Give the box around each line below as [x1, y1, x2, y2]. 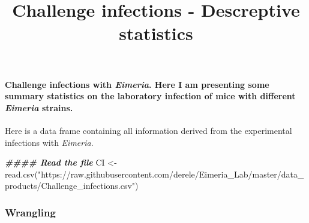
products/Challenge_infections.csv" [5, 179, 136, 192]
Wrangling [5, 204, 56, 219]
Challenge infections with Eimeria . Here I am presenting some [5, 78, 269, 90]
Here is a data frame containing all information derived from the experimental [5, 124, 292, 136]
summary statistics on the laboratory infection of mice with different [5, 90, 296, 102]
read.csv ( [5, 167, 38, 180]
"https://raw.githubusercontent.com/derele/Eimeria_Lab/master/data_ [37, 167, 304, 180]
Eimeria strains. [5, 101, 73, 114]
